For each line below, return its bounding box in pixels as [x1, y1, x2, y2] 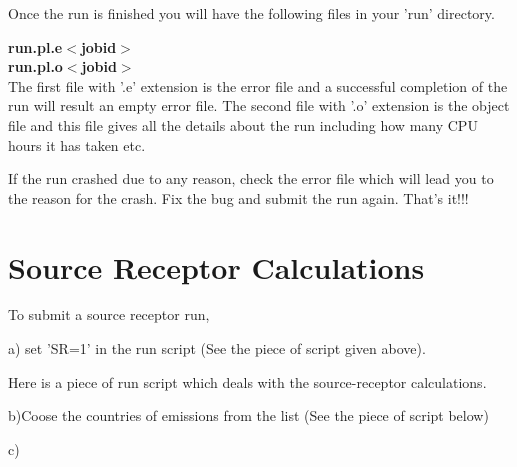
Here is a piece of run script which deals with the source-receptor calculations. [8, 371, 487, 392]
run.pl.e [8, 36, 63, 57]
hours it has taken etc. [8, 134, 146, 155]
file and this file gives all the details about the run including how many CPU [8, 114, 478, 135]
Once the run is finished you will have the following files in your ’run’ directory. [8, 3, 495, 23]
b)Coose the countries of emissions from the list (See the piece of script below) [8, 405, 489, 426]
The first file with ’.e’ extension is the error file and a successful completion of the [8, 75, 508, 96]
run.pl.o [8, 56, 63, 77]
